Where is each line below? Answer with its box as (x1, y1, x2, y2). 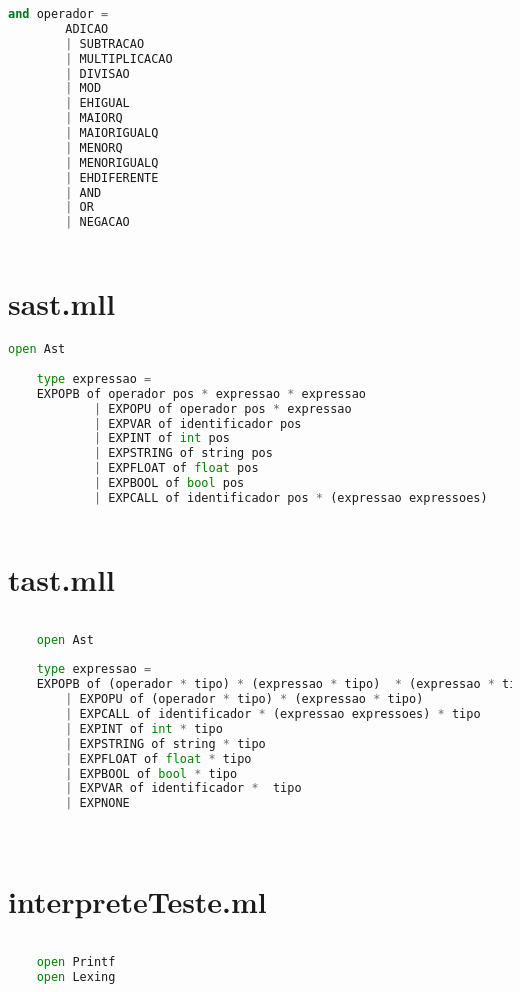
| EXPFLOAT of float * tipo (65, 751, 252, 766)
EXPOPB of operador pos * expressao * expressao (36, 386, 366, 401)
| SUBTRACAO (65, 36, 145, 51)
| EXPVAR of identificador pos (93, 416, 302, 431)
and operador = (8, 7, 109, 21)
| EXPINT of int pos (93, 431, 230, 446)
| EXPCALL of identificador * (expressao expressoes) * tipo (65, 707, 481, 721)
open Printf (36, 954, 116, 969)
